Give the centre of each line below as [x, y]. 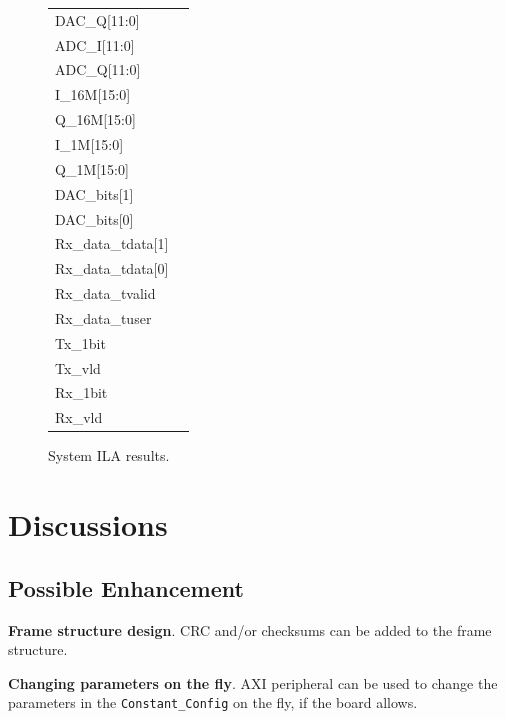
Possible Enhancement [126, 587]
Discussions [88, 524]
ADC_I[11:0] [95, 44]
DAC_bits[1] [94, 193]
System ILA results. [109, 455]
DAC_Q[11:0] [97, 19]
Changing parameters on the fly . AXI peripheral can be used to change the [253, 682]
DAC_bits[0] [94, 218]
